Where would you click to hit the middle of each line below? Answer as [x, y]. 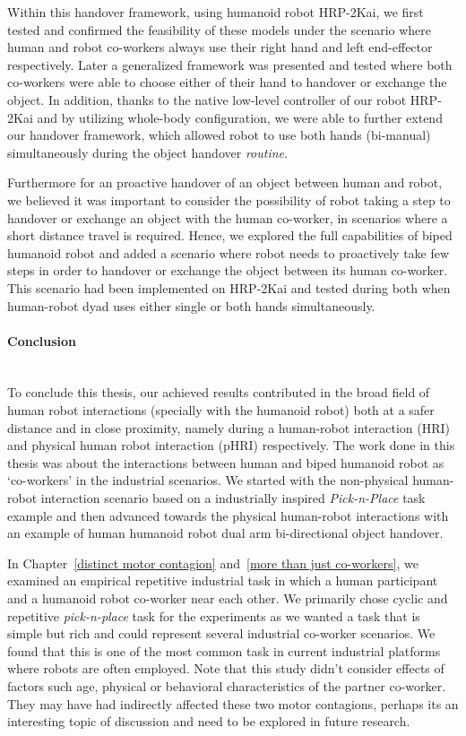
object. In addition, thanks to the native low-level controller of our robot [207, 99]
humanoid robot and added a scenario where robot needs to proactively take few [229, 252]
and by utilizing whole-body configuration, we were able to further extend [240, 117]
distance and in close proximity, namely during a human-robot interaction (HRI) [229, 427]
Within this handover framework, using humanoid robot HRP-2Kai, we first [216, 12]
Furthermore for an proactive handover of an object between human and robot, [225, 182]
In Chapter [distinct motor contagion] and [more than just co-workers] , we [213, 563]
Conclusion [42, 340]
